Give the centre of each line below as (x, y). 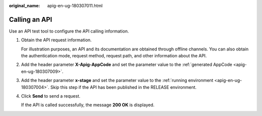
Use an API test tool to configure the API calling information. (69, 31)
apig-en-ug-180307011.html (75, 6)
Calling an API (31, 19)
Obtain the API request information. (56, 40)
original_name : (25, 6)
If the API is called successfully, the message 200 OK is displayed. (88, 105)
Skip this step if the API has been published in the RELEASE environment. (123, 87)
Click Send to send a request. (51, 96)
